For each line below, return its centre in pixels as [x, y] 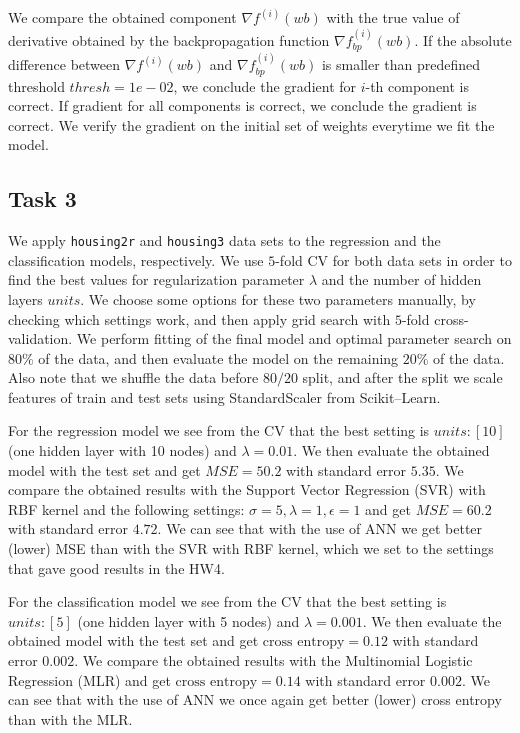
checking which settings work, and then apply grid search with [199, 318]
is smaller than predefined [401, 64]
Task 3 [42, 198]
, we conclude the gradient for [265, 85]
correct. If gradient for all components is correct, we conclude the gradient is [242, 105]
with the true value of [393, 17]
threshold [36, 85]
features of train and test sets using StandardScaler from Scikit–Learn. [224, 396]
